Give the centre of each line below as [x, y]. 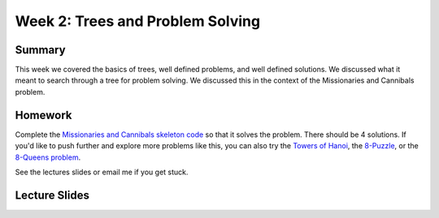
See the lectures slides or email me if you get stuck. [102, 172]
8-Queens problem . [48, 157]
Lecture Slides [52, 195]
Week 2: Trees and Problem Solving [137, 21]
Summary [40, 50]
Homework [43, 115]
